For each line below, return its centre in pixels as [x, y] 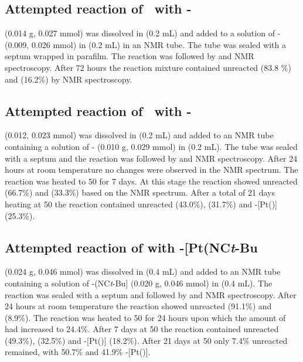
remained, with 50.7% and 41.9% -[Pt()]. [78, 352]
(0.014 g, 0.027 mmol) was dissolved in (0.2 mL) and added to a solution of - [143, 33]
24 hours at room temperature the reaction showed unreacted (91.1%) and [138, 306]
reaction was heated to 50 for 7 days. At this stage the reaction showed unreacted [151, 181]
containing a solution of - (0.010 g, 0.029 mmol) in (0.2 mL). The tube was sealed [151, 146]
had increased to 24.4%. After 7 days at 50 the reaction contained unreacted [142, 329]
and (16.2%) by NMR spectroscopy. [69, 79]
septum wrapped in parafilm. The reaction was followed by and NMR [130, 56]
